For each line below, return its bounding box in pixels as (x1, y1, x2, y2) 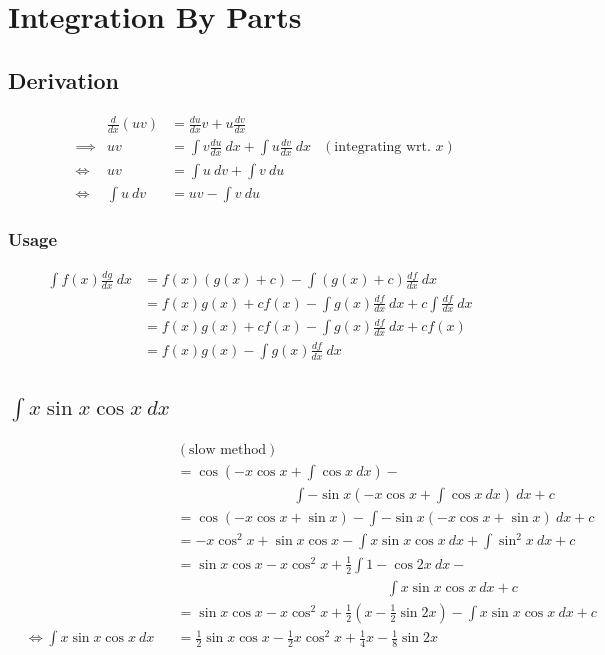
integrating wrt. (334, 140, 431, 155)
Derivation (8, 64, 119, 95)
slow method (188, 442, 267, 457)
